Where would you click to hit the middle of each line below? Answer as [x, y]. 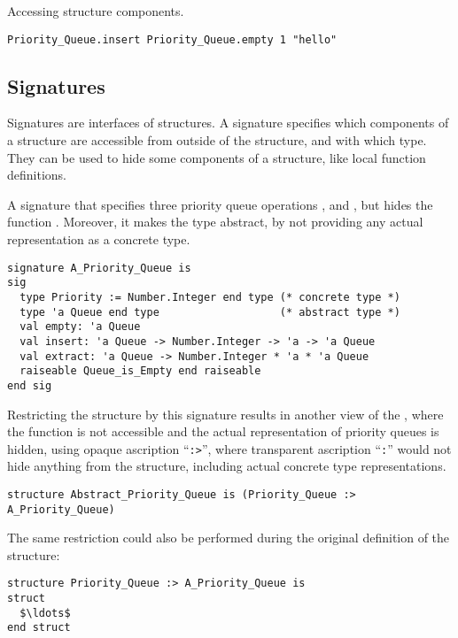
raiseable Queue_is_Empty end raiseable [140, 371]
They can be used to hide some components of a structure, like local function [217, 157]
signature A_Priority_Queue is [99, 268]
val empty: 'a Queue [80, 327]
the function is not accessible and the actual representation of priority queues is [223, 431]
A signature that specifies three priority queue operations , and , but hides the [220, 204]
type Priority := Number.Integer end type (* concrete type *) [210, 297]
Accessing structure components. [96, 11]
